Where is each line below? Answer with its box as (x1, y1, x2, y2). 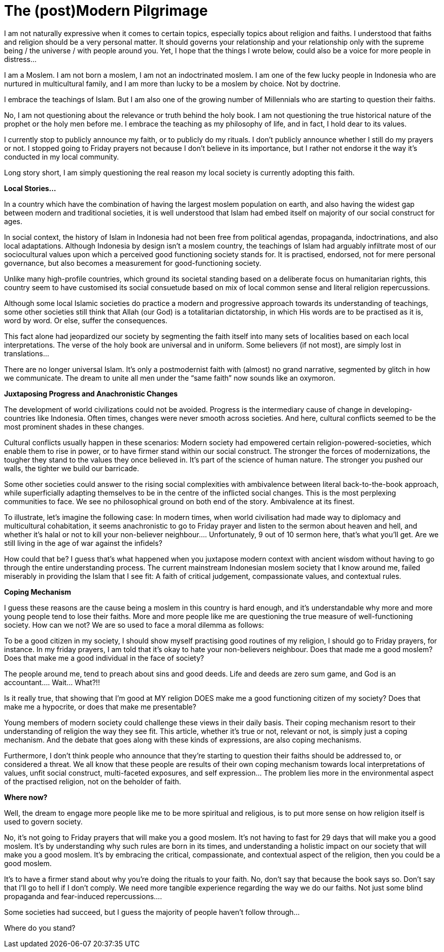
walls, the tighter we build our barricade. (4, 464, 140, 473)
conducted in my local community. (4, 152, 119, 161)
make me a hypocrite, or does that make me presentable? (4, 702, 196, 711)
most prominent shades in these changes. (4, 422, 144, 431)
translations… (4, 349, 49, 358)
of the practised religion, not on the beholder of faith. (4, 777, 181, 786)
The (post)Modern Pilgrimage (4, 2, 208, 19)
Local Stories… (4, 183, 56, 193)
